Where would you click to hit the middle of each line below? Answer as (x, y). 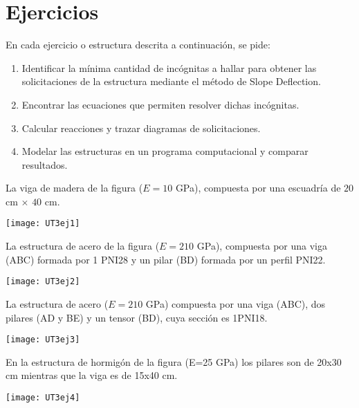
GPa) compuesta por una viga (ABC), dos (236, 303)
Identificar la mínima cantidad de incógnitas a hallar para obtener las (169, 67)
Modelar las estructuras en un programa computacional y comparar (165, 151)
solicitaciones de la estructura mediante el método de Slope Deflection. (171, 81)
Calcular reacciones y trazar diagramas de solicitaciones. (141, 128)
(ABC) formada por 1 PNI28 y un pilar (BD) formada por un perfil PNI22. (166, 259)
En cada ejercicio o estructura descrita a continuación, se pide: (138, 45)
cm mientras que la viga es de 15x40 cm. (92, 375)
